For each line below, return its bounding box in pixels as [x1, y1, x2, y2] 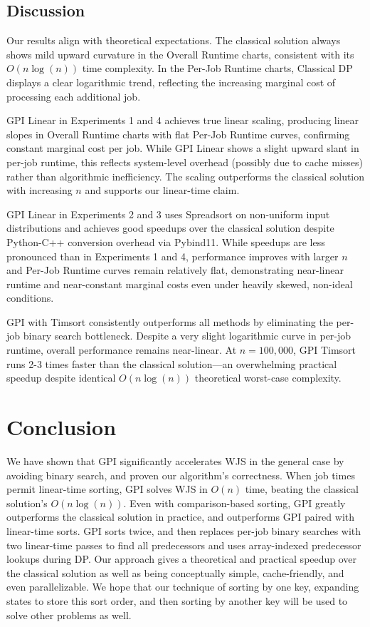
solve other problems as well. [6, 607, 132, 622]
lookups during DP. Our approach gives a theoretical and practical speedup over [6, 551, 357, 566]
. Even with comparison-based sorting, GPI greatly [123, 495, 346, 510]
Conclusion [6, 412, 117, 442]
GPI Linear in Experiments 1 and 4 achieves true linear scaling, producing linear [6, 113, 359, 128]
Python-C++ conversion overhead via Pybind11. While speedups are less [6, 234, 325, 249]
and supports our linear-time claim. [85, 183, 240, 198]
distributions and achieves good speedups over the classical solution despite [6, 220, 334, 235]
